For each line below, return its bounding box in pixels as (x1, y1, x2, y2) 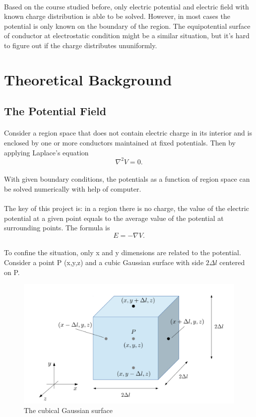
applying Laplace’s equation (4, 147, 89, 157)
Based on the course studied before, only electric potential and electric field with (4, 1, 249, 11)
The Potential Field (4, 103, 107, 119)
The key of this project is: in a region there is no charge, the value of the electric (4, 203, 249, 213)
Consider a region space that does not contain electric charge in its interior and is (4, 128, 252, 138)
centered (219, 257, 245, 267)
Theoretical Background (4, 69, 172, 89)
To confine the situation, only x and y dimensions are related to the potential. (4, 247, 241, 258)
